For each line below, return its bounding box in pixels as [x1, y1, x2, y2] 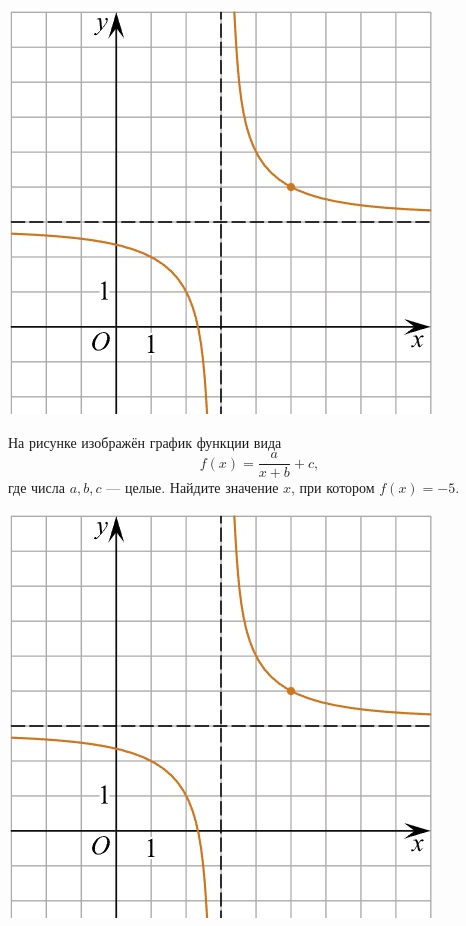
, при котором [291, 477, 375, 498]
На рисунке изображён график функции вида [8, 431, 282, 452]
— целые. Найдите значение [106, 477, 279, 498]
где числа [8, 477, 65, 498]
